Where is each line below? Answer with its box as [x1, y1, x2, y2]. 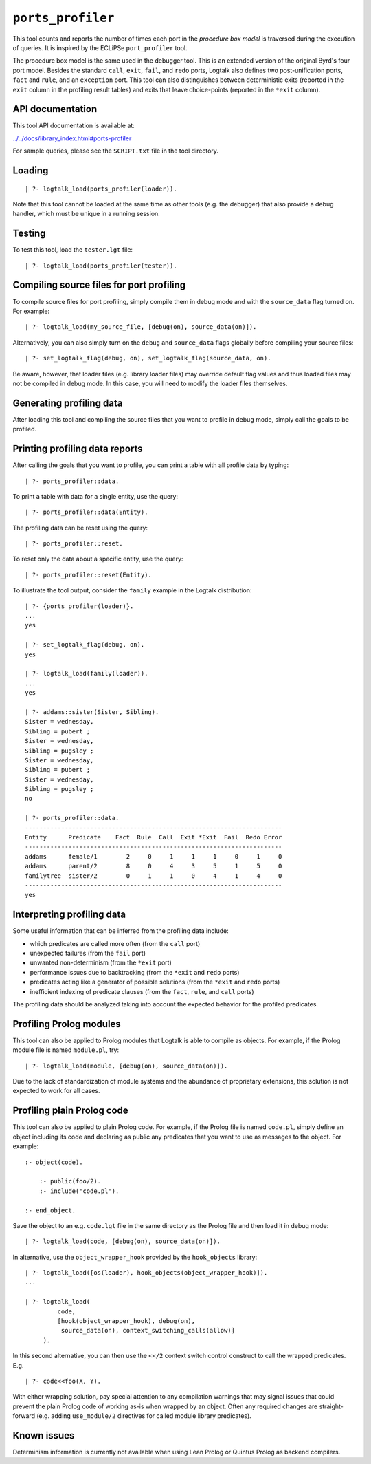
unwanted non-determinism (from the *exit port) [30, 958, 172, 967]
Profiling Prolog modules [12, 1018, 122, 1030]
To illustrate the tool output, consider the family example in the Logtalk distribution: [12, 586, 252, 594]
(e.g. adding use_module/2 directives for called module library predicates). [36, 1412, 252, 1420]
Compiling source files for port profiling [12, 279, 186, 291]
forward [12, 1412, 36, 1420]
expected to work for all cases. [12, 1087, 100, 1095]
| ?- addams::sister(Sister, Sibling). [25, 708, 159, 715]
